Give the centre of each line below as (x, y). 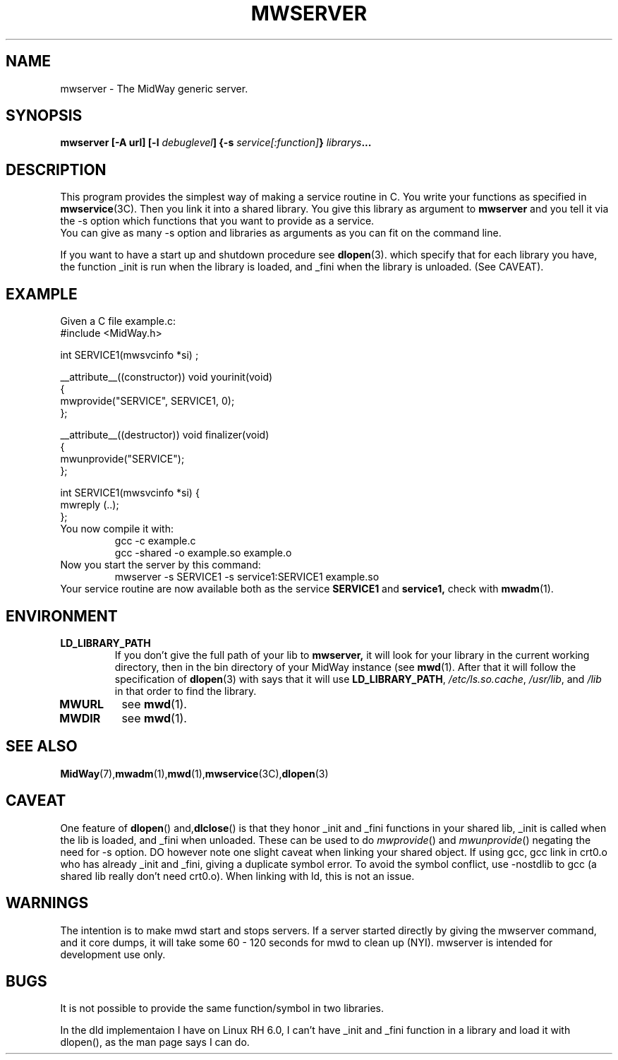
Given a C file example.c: (118, 321)
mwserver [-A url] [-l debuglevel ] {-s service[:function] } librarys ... (216, 143)
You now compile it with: (117, 529)
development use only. (113, 954)
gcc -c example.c (155, 541)
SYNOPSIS (44, 116)
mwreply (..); (90, 505)
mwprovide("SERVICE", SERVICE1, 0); (147, 401)
